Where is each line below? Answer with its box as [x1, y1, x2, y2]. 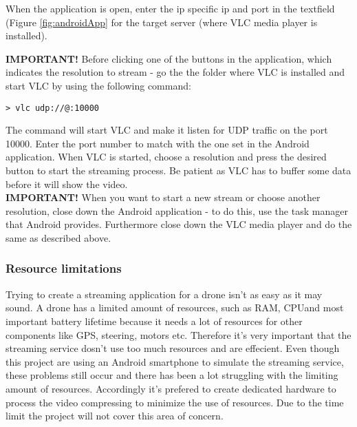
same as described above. [6, 230, 111, 244]
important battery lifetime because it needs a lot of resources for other [6, 313, 303, 328]
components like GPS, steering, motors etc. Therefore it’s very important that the [6, 327, 351, 342]
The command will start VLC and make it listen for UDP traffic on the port [6, 123, 328, 137]
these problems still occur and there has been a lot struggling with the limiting [6, 368, 338, 382]
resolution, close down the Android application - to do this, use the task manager [6, 203, 348, 218]
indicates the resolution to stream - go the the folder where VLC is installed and [6, 65, 345, 79]
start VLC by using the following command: [6, 78, 191, 92]
